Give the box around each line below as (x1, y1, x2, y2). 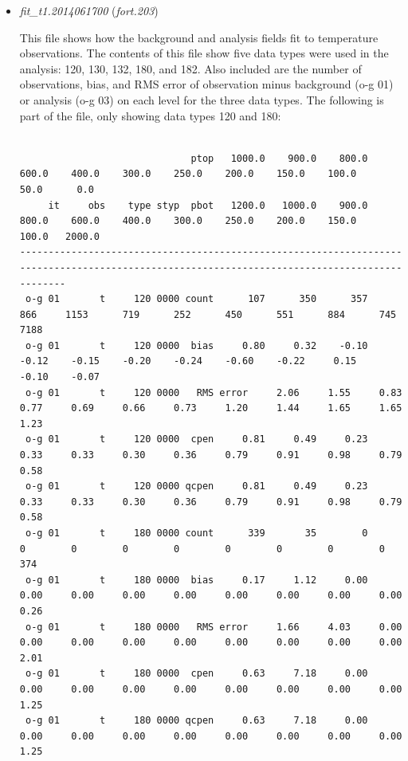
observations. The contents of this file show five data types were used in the (19, 45, 389, 61)
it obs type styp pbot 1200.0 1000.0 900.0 (48, 199, 368, 211)
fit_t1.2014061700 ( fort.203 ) (19, 2, 159, 18)
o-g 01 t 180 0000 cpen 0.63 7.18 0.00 (25, 668, 368, 680)
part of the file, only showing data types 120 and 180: (19, 107, 281, 124)
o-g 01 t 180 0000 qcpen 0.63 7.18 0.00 (25, 715, 368, 727)
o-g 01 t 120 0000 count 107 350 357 (25, 293, 368, 305)
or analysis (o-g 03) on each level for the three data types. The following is (19, 91, 384, 108)
